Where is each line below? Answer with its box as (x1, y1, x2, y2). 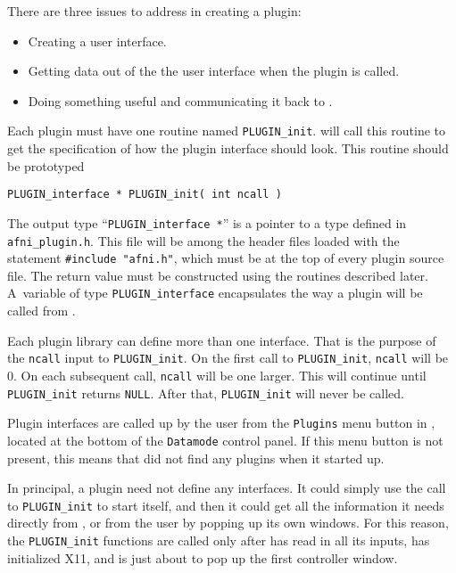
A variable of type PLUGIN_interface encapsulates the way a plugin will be (7, 283, 423, 302)
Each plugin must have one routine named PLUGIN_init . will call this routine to (7, 121, 446, 140)
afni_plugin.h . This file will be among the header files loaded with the (7, 231, 400, 250)
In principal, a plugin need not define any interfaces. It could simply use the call (7, 479, 446, 497)
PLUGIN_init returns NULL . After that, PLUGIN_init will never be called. (7, 383, 404, 402)
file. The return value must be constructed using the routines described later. (7, 266, 428, 284)
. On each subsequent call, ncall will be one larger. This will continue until (13, 365, 427, 384)
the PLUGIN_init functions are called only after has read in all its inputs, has (7, 531, 430, 549)
